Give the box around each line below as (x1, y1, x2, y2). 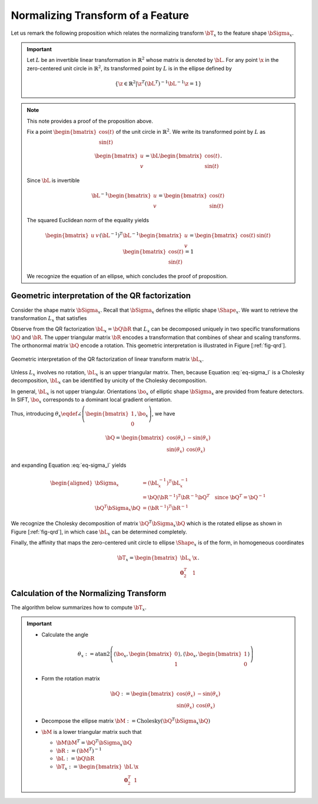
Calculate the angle (41, 631, 88, 638)
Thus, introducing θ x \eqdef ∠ (11, 410, 82, 419)
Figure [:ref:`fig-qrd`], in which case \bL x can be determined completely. (11, 528, 187, 536)
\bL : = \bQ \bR (56, 755, 95, 762)
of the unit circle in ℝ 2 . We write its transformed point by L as (115, 127, 266, 136)
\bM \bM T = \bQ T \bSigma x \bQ (56, 739, 132, 747)
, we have (151, 410, 175, 417)
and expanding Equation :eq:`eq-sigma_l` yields (11, 462, 127, 469)
